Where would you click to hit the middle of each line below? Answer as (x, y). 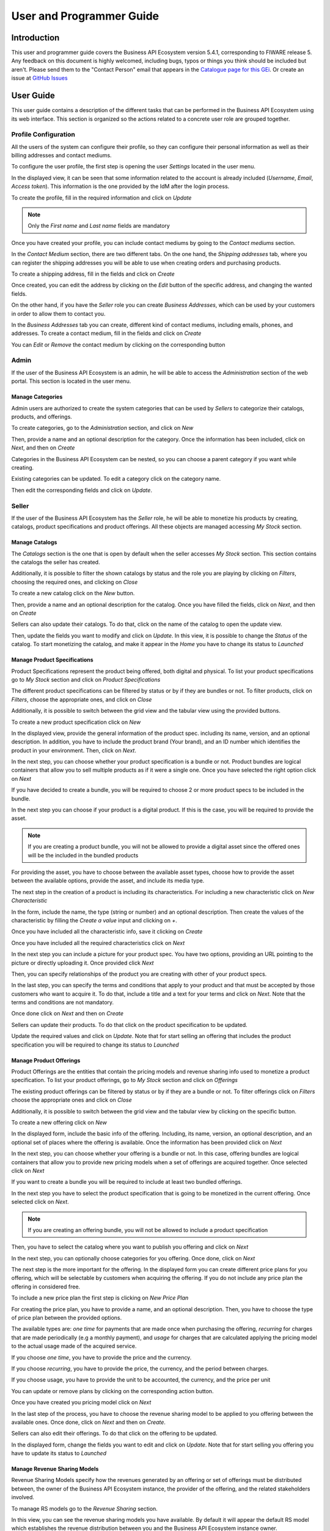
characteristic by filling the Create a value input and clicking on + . (94, 920)
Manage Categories (37, 397)
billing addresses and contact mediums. (62, 156)
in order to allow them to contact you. (58, 314)
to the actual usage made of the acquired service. (74, 1346)
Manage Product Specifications (53, 660)
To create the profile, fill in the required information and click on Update (101, 197)
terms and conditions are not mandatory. (63, 1002)
